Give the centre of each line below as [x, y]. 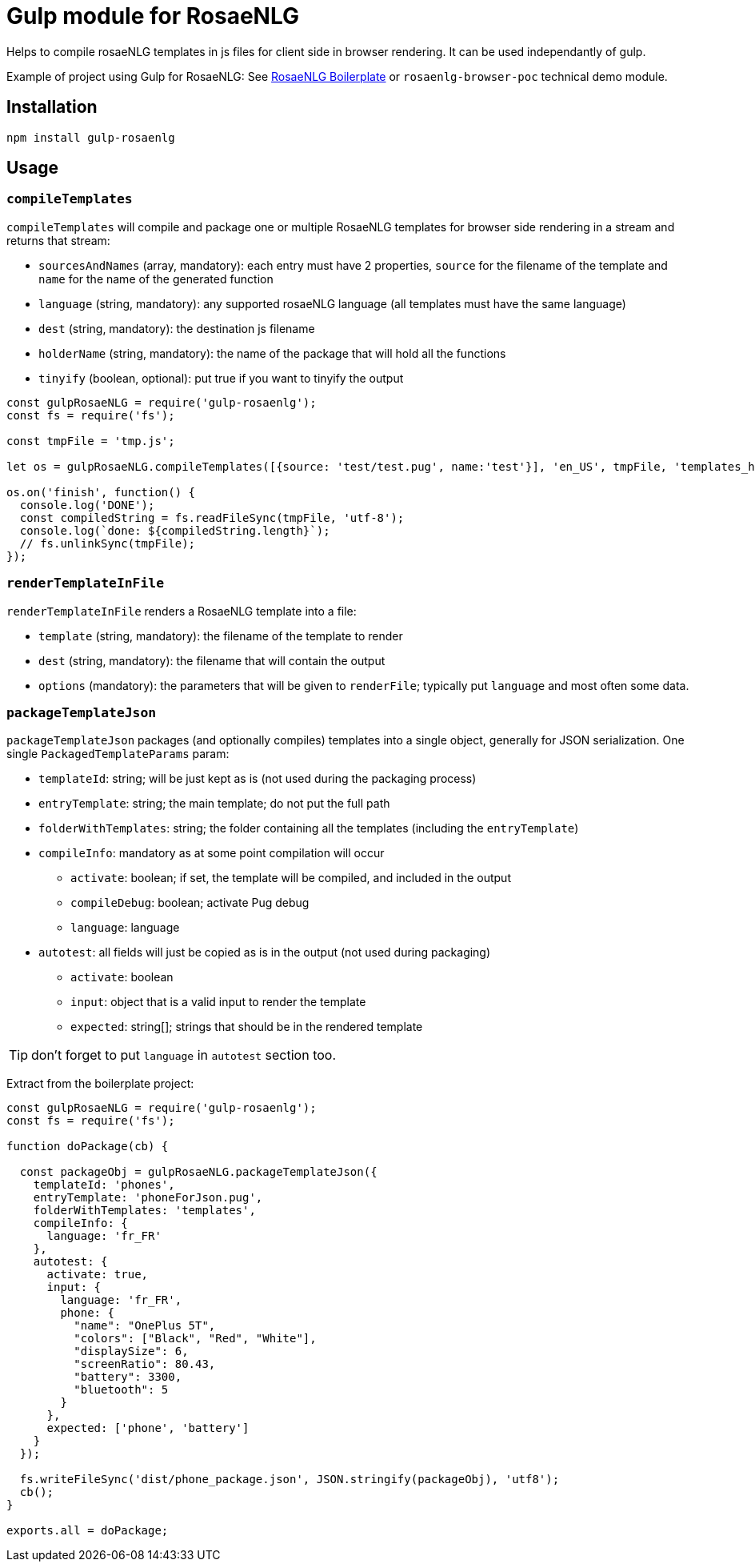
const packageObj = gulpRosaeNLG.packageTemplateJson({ [198, 1172]
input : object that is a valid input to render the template [218, 1002]
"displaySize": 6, [131, 1351]
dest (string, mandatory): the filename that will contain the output [212, 660]
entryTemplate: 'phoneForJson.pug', [148, 1198]
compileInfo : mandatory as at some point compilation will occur [212, 853]
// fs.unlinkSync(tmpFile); [108, 543]
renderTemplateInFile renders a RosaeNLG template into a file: [182, 611]
